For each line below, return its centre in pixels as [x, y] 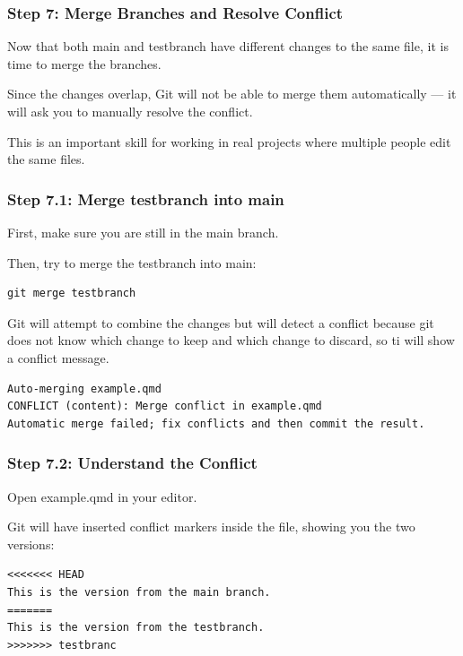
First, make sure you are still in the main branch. [143, 232]
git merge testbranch [72, 293]
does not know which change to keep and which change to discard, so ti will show [231, 340]
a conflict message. [58, 357]
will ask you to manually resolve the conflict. [130, 111]
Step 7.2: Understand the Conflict [132, 463]
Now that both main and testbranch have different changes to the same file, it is [228, 46]
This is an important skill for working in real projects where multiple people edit [229, 141]
